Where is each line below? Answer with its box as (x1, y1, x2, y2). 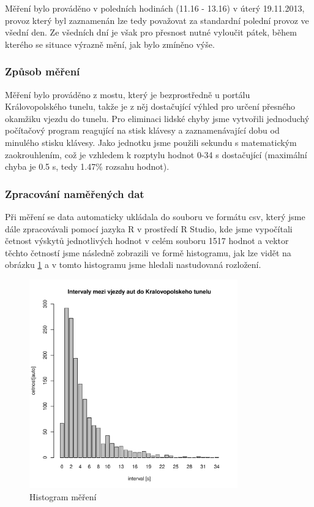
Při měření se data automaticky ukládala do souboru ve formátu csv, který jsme (5, 210, 305, 223)
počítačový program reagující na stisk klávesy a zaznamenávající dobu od (5, 124, 280, 137)
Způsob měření (5, 64, 80, 79)
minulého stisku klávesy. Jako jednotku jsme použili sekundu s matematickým (5, 135, 297, 148)
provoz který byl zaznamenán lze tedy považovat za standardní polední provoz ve (5, 13, 309, 26)
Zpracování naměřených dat (5, 186, 144, 201)
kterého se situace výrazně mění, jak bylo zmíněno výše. (5, 37, 215, 50)
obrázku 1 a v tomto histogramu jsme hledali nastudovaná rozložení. (5, 258, 261, 271)
